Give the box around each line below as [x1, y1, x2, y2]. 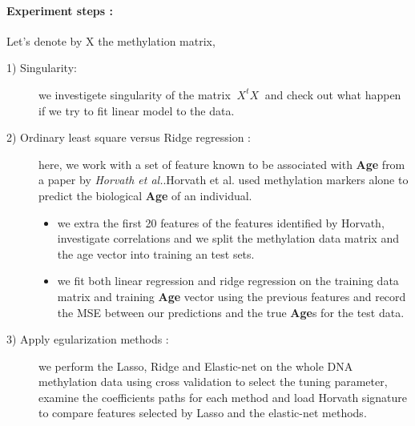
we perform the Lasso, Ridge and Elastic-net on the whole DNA [38, 357, 353, 374]
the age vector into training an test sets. [57, 245, 255, 262]
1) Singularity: [6, 59, 77, 76]
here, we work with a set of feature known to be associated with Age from [38, 155, 405, 172]
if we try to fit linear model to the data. [38, 102, 235, 119]
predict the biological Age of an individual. [38, 187, 252, 203]
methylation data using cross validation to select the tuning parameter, [38, 373, 388, 390]
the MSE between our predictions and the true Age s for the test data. [57, 303, 405, 320]
